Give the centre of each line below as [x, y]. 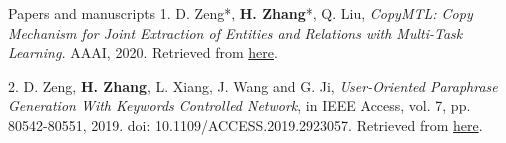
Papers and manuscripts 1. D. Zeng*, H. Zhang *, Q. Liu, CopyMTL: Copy [240, 13]
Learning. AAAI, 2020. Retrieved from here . [143, 52]
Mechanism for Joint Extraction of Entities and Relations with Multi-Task [235, 32]
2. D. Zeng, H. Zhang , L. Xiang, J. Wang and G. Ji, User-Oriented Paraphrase [253, 85]
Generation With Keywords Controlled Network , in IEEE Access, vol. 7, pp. [239, 105]
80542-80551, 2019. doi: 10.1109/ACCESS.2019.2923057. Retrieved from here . [245, 124]
